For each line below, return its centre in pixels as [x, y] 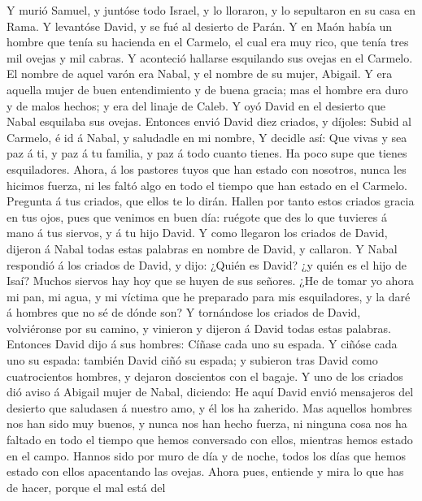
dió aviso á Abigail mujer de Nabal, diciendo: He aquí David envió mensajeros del [210, 392]
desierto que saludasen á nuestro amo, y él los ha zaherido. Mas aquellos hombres [209, 407]
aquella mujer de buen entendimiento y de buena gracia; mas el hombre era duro [207, 89]
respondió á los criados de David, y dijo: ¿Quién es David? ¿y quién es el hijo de [207, 264]
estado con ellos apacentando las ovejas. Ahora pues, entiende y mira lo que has [205, 471]
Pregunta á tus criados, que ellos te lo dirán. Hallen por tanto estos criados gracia [211, 201]
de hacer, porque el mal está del [86, 487]
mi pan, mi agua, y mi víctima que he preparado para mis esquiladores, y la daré [209, 296]
